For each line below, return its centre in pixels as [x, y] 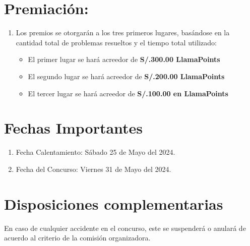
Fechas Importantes [74, 128]
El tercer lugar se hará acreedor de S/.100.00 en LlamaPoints [128, 93]
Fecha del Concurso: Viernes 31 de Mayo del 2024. [93, 169]
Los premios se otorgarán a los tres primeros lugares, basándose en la [123, 33]
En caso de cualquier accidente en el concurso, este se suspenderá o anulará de [125, 228]
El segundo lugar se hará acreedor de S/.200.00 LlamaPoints [126, 76]
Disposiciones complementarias [114, 203]
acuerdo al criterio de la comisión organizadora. [77, 238]
